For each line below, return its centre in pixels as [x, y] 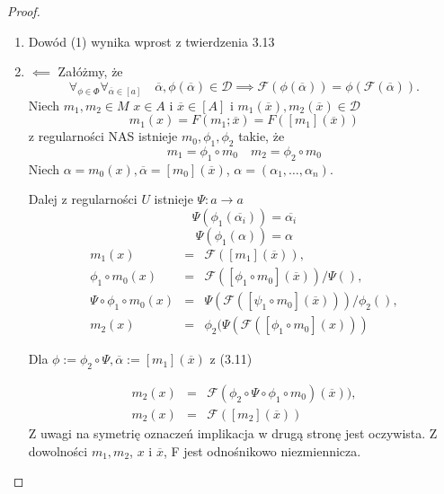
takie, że [262, 136]
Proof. [24, 11]
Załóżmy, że [90, 71]
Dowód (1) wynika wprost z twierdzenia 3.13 [151, 41]
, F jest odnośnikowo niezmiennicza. [262, 450]
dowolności [58, 450]
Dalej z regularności [83, 199]
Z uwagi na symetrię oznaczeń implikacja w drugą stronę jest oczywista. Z [233, 433]
